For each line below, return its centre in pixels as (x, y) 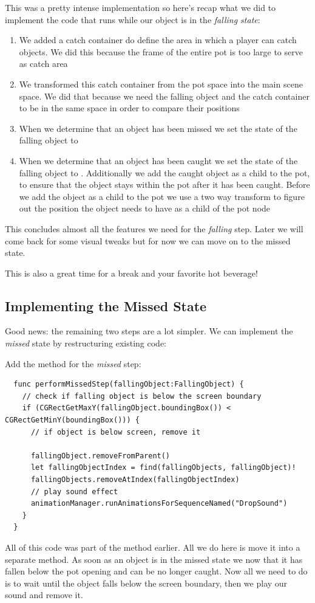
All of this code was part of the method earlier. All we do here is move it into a (153, 547)
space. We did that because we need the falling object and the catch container (164, 96)
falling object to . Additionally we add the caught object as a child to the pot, (164, 172)
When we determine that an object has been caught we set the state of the (158, 160)
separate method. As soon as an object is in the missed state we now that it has (154, 559)
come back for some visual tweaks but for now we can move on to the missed (148, 240)
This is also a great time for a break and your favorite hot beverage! (131, 273)
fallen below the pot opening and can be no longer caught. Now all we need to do (156, 571)
